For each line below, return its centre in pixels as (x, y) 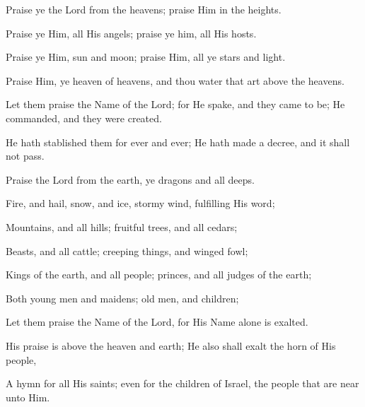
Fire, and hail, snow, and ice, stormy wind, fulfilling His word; (140, 203)
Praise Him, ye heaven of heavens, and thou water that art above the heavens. (175, 80)
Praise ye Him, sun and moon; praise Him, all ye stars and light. (146, 57)
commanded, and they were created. (84, 118)
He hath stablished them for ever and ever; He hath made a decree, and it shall (178, 142)
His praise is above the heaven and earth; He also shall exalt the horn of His (171, 345)
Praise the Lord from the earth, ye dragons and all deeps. (130, 179)
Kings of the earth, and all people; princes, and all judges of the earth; (159, 275)
